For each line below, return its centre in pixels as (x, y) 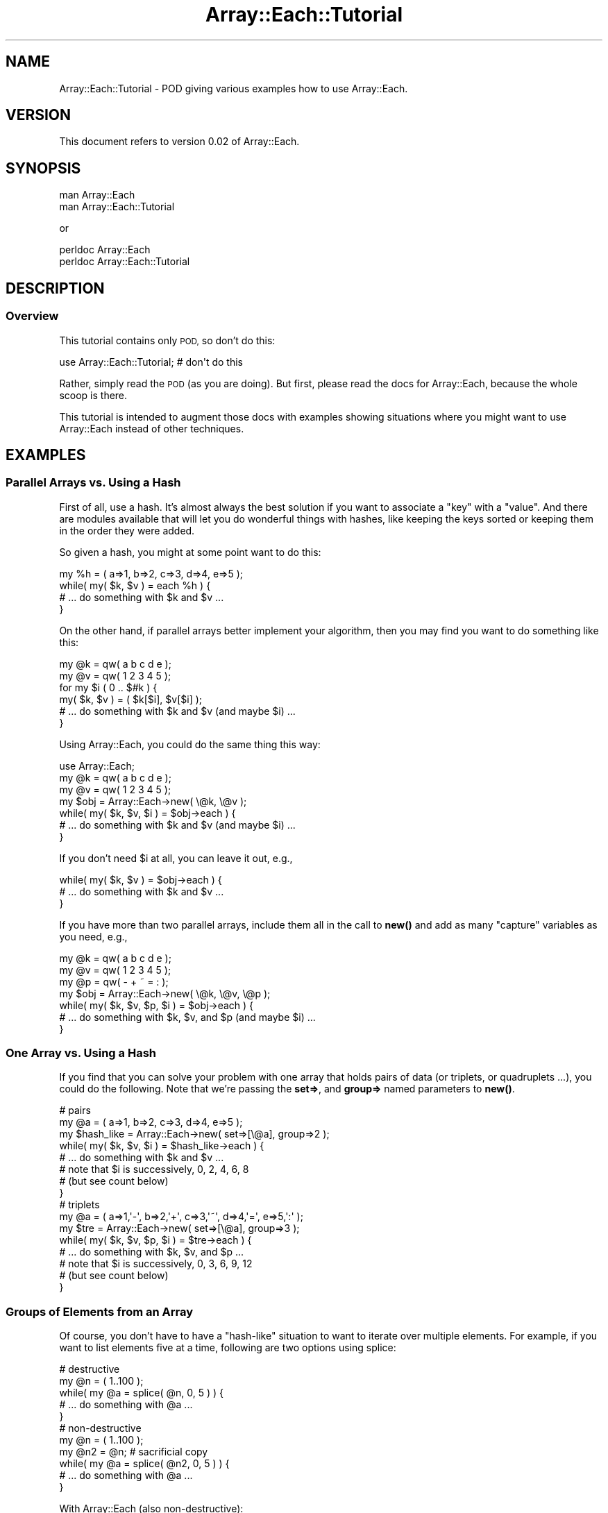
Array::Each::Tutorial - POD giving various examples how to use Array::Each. (234, 88)
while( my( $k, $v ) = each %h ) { (135, 585)
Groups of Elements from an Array (100, 1311)
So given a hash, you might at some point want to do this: (190, 552)
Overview (32, 316)
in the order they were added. (127, 530)
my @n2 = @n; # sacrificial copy (134, 1452)
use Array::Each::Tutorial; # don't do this (151, 362)
